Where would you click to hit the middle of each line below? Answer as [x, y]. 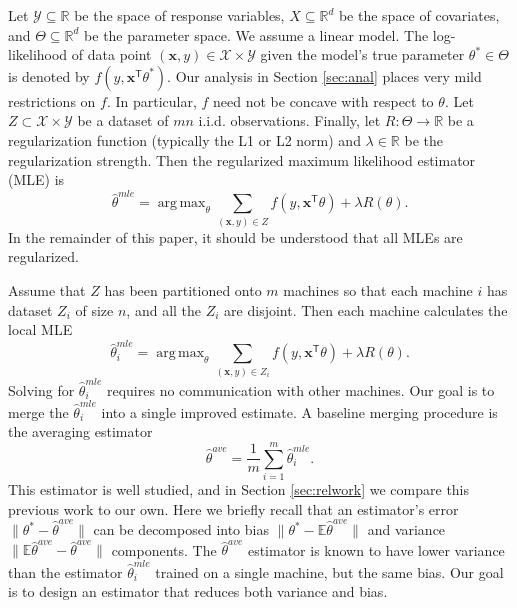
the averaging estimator [80, 431]
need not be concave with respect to [323, 100]
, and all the [164, 309]
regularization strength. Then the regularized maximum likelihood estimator [242, 159]
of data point [111, 54]
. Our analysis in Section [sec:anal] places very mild [324, 75]
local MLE [40, 329]
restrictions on [52, 100]
